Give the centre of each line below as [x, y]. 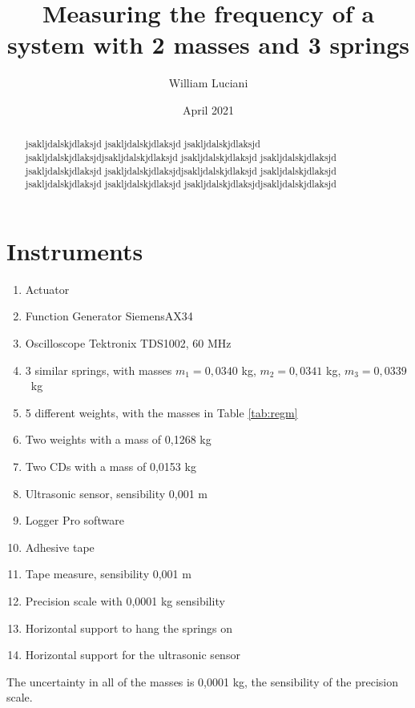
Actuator [47, 289]
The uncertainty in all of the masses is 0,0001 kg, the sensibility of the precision [203, 681]
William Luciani [208, 83]
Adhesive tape [60, 547]
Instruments [75, 250]
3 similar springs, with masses [99, 370]
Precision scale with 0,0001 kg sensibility [125, 600]
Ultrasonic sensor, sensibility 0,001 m [116, 493]
